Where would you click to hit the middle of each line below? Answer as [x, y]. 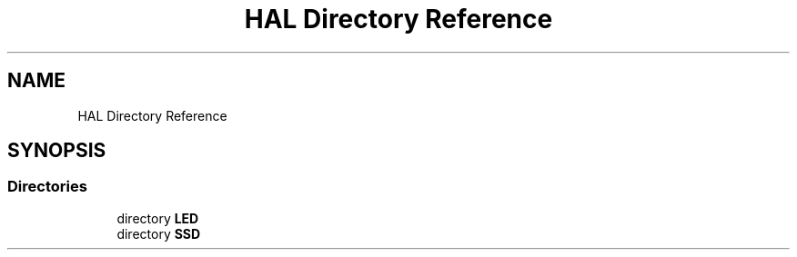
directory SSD [159, 233]
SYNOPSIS [57, 151]
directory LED [158, 218]
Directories [47, 187]
